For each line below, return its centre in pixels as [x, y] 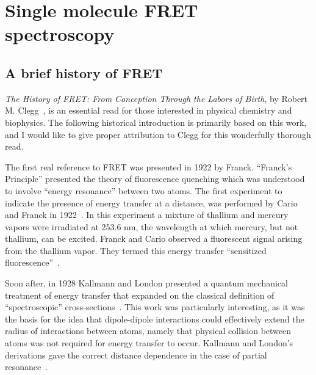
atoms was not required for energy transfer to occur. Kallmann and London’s [149, 343]
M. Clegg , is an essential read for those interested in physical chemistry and [149, 110]
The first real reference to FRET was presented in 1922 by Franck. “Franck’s [149, 166]
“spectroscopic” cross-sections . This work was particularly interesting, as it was [155, 307]
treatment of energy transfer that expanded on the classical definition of [140, 295]
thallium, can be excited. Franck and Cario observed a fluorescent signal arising [154, 238]
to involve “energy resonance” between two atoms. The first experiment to [144, 190]
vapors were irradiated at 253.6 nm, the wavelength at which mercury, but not [152, 226]
